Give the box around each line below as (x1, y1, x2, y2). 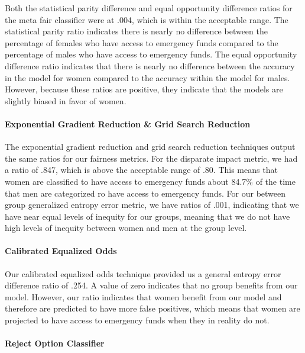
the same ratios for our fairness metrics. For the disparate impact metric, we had (5, 152, 298, 164)
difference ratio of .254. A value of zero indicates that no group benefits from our (5, 279, 298, 291)
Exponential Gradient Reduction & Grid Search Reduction (5, 117, 251, 130)
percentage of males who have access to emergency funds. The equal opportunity (5, 48, 297, 60)
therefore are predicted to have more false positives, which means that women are (5, 302, 300, 315)
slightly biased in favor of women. (5, 94, 126, 107)
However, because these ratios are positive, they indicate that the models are (5, 83, 283, 95)
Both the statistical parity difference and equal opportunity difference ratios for (5, 2, 293, 14)
